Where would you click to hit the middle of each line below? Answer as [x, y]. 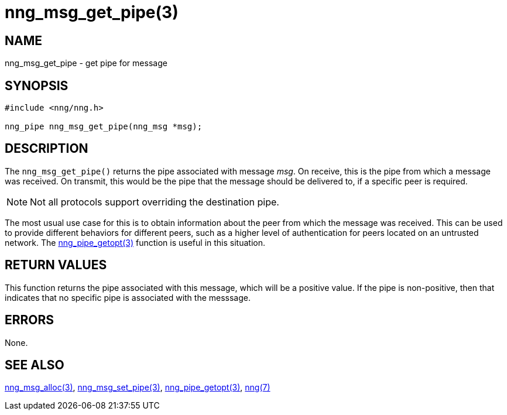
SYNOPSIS [37, 85]
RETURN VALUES [56, 265]
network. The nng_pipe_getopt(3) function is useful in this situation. [135, 242]
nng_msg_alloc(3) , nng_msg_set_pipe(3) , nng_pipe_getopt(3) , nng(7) [138, 387]
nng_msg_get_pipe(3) [92, 12]
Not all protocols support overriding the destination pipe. [155, 202]
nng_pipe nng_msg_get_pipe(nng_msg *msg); [104, 127]
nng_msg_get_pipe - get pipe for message [86, 63]
